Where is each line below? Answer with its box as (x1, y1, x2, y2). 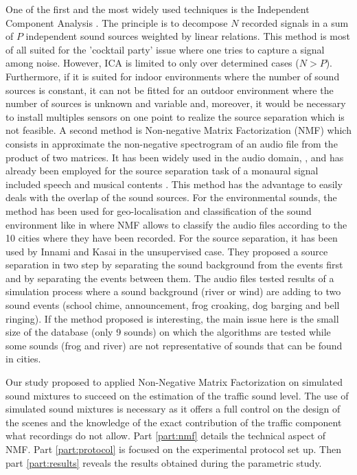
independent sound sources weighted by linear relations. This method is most (25, 29, 350, 43)
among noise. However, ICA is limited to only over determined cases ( (5, 56, 299, 70)
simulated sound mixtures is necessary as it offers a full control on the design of (5, 402, 341, 416)
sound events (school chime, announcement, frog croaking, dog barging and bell (5, 298, 340, 312)
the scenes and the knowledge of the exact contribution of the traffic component (5, 415, 342, 429)
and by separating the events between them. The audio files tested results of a (5, 270, 334, 285)
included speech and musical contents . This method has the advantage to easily (5, 176, 343, 191)
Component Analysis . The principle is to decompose (5, 15, 228, 30)
